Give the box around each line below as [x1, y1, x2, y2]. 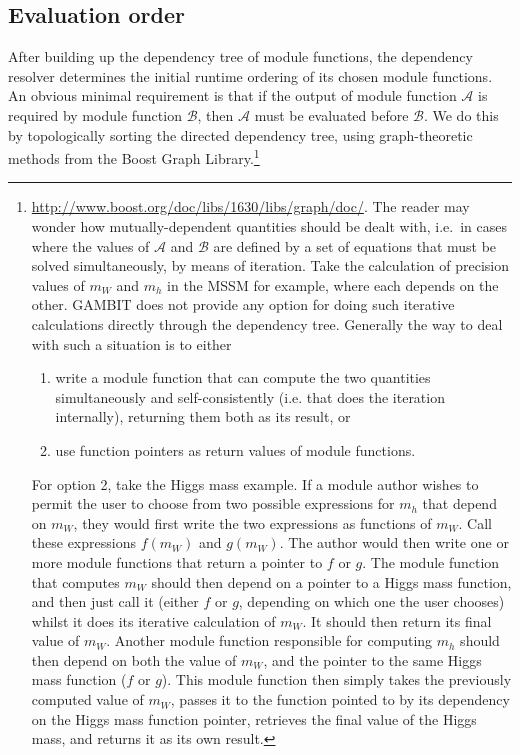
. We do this [423, 104, 499, 125]
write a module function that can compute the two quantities [55, 367, 431, 388]
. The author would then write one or [279, 532, 509, 553]
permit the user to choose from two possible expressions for [31, 493, 395, 514]
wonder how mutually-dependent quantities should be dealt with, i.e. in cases [31, 216, 507, 237]
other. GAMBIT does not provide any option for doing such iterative [31, 294, 455, 315]
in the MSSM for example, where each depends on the [167, 274, 499, 295]
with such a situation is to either [31, 333, 232, 354]
